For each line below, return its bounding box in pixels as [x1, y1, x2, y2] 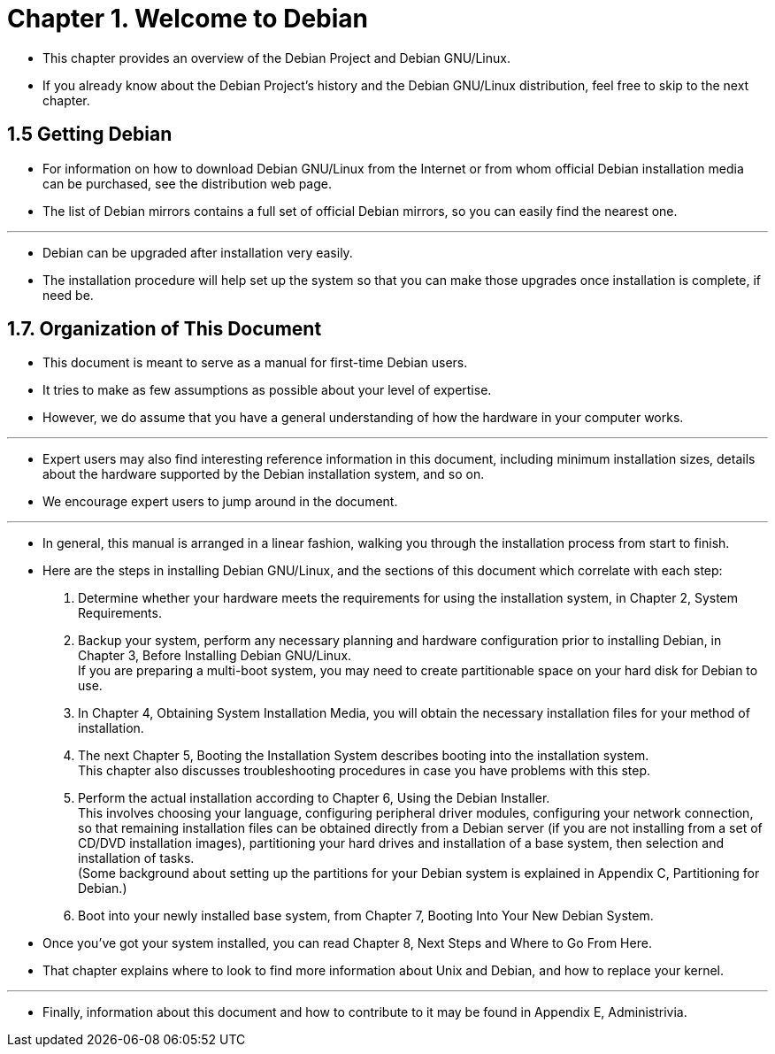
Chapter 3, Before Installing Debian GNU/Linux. [78, 648, 352, 664]
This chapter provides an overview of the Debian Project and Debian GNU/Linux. [42, 50, 510, 65]
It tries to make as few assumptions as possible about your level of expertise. [42, 382, 492, 398]
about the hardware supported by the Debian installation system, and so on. [42, 466, 485, 482]
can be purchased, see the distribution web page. [42, 175, 332, 191]
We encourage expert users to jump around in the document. [42, 494, 398, 510]
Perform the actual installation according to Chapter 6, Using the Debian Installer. [78, 790, 550, 806]
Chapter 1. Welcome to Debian [7, 4, 368, 34]
